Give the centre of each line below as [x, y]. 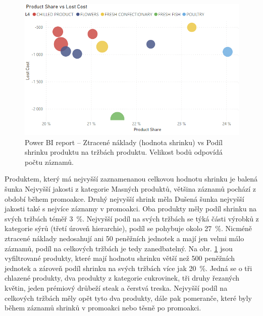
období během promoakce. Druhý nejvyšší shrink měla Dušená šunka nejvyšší [124, 198]
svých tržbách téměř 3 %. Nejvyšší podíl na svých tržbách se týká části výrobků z [132, 218]
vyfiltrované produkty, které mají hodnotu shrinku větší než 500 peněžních [120, 258]
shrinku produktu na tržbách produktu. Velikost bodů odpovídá [124, 152]
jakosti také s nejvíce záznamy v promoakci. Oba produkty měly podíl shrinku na [130, 209]
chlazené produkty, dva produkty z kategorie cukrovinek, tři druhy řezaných [122, 278]
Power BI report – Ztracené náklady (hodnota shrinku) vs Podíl [124, 142]
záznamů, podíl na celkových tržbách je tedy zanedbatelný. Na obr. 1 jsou [119, 248]
